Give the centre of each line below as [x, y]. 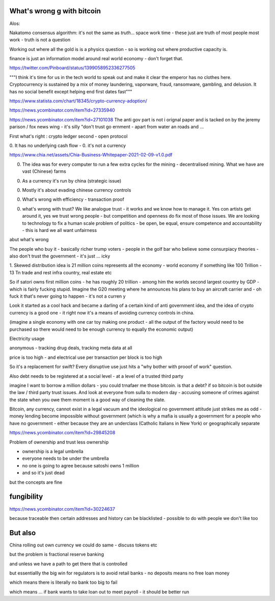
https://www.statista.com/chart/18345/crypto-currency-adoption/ [78, 101]
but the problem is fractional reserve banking [57, 554]
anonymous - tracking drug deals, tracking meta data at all [71, 348]
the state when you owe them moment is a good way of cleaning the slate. [87, 400]
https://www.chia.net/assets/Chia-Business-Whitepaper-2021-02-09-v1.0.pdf [91, 155]
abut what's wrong [29, 240]
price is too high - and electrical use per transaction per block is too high [86, 357]
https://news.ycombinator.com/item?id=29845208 [62, 433]
